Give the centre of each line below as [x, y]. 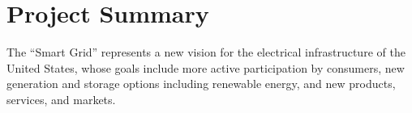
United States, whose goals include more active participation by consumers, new [206, 67]
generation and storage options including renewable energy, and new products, [201, 84]
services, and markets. [61, 99]
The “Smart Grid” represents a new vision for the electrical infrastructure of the [206, 52]
